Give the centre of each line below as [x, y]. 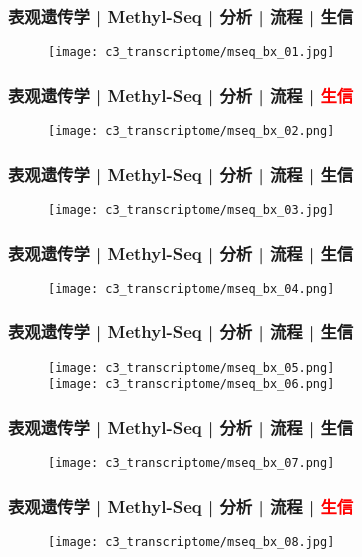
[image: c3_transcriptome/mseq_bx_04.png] [191, 288]
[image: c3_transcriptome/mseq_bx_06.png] [191, 384]
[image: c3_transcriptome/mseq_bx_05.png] [191, 367]
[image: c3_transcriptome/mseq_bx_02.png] [191, 131]
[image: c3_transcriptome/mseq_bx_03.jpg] [191, 209]
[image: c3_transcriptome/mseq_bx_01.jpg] [191, 52]
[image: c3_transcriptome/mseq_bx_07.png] [191, 463]
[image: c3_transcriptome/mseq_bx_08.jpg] [191, 542]
